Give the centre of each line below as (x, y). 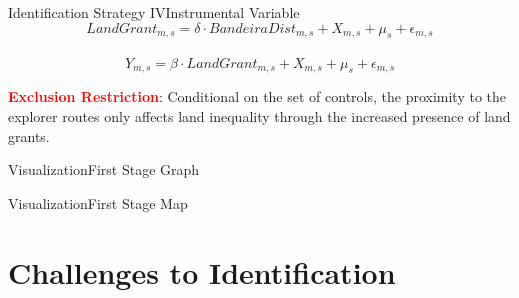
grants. (29, 135)
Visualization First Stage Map (98, 202)
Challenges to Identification (202, 271)
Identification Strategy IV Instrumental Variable (154, 12)
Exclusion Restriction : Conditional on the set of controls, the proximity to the (257, 96)
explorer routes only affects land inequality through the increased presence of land (259, 116)
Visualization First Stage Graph (104, 169)
